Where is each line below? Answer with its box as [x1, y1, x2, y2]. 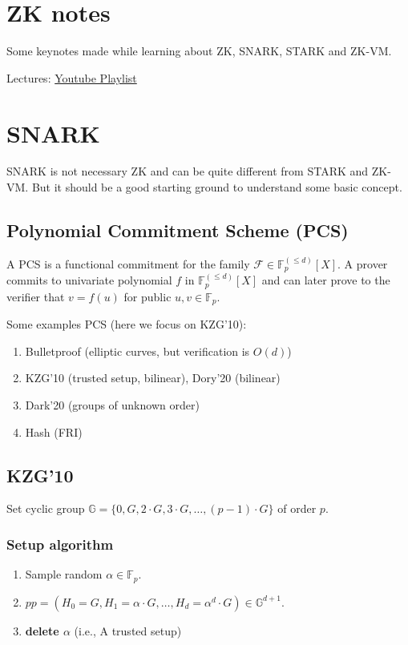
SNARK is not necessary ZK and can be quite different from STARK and [6, 163, 369, 179]
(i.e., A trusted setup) [74, 622, 182, 639]
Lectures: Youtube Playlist [6, 69, 137, 86]
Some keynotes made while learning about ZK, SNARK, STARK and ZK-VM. [6, 42, 392, 59]
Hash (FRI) [25, 423, 83, 440]
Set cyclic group [6, 500, 85, 517]
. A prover [337, 255, 388, 272]
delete [25, 622, 59, 639]
